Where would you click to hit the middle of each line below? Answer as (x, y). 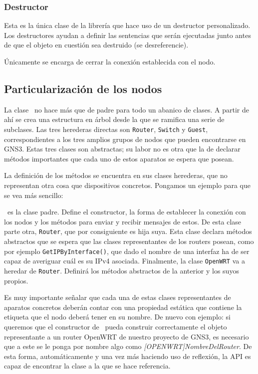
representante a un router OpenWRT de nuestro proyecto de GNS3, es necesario (127, 336)
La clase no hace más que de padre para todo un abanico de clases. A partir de (127, 109)
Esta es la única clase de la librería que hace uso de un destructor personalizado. (127, 25)
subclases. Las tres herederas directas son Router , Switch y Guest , (106, 129)
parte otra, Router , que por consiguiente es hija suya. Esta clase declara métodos (128, 231)
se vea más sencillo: (34, 195)
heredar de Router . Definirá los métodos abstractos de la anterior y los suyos (122, 270)
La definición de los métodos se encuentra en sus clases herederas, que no (116, 175)
